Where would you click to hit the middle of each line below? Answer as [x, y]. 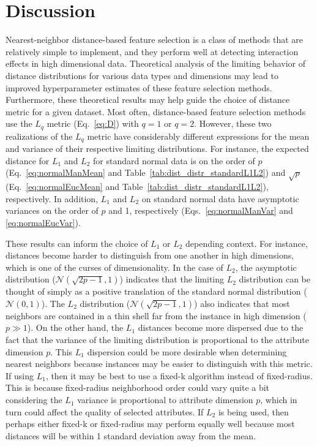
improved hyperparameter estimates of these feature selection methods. [139, 87]
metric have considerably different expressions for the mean [198, 136]
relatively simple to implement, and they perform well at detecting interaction [152, 51]
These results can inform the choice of [77, 243]
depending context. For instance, [247, 243]
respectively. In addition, [52, 198]
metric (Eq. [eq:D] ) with [93, 123]
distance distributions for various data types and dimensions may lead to [142, 75]
